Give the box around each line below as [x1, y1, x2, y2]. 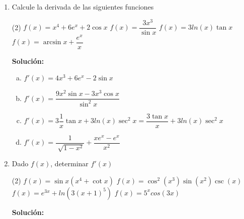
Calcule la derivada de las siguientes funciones [12, 2, 154, 12]
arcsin [43, 39, 61, 46]
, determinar [50, 158, 89, 169]
